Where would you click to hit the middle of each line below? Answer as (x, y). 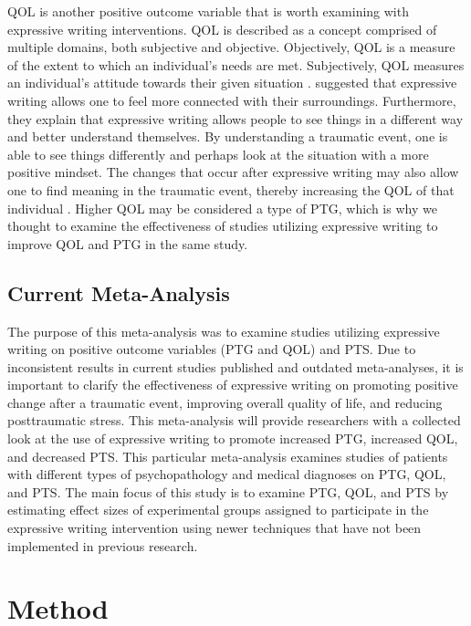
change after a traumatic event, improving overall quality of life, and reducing (225, 402)
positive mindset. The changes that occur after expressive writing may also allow (233, 172)
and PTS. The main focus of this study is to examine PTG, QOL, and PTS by (228, 491)
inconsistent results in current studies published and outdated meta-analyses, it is (235, 366)
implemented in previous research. (103, 545)
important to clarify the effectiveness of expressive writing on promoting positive (233, 385)
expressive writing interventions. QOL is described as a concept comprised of (222, 29)
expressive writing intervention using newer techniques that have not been (215, 528)
